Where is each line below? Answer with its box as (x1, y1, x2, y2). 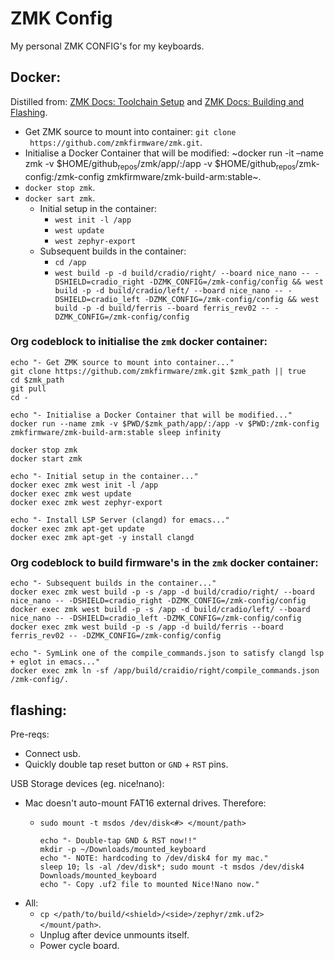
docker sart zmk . (24, 192, 96, 204)
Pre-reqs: (10, 728, 50, 740)
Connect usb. (24, 747, 81, 759)
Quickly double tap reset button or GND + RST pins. (24, 758, 229, 770)
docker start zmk (10, 453, 83, 464)
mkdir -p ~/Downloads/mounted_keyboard (39, 844, 207, 854)
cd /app (54, 257, 87, 267)
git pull (10, 383, 47, 394)
